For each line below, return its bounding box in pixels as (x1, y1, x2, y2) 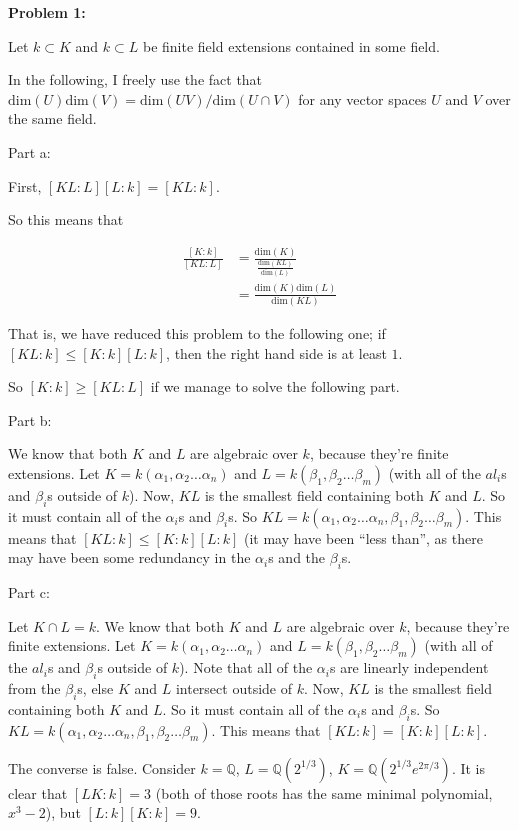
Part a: (8, 141, 51, 162)
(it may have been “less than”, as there (243, 527, 483, 548)
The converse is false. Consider (8, 757, 196, 778)
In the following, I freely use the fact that (8, 69, 263, 90)
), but (45, 802, 81, 823)
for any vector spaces (298, 88, 427, 109)
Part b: (8, 409, 52, 430)
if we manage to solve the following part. (150, 376, 400, 397)
